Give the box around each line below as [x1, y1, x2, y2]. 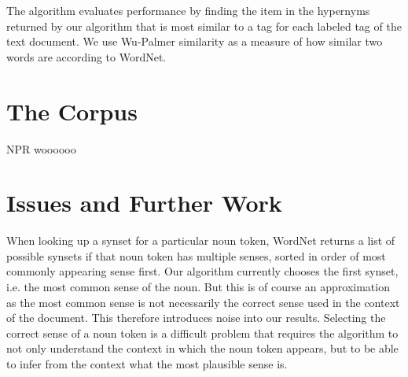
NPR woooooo [6, 140, 76, 157]
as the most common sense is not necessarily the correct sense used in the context [6, 294, 400, 310]
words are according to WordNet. [6, 48, 167, 65]
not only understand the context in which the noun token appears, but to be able [6, 340, 399, 357]
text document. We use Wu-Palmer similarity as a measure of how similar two [6, 33, 383, 50]
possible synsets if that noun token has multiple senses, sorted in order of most [6, 247, 386, 264]
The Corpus [6, 94, 138, 127]
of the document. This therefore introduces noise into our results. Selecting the [6, 309, 386, 326]
